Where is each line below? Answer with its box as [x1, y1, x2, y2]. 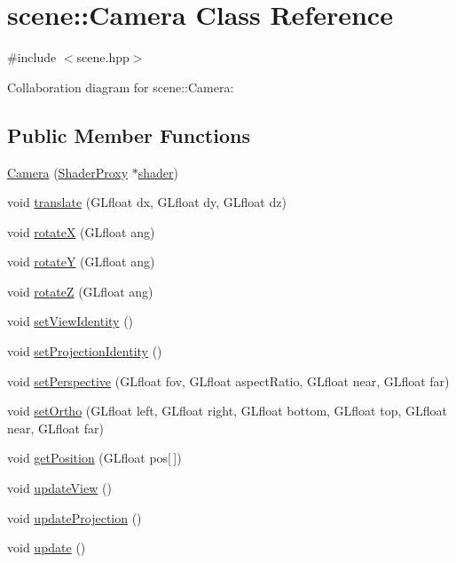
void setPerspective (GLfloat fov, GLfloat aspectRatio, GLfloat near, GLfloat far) [7, 371, 450, 390]
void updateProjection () [7, 508, 142, 527]
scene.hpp [76, 48, 130, 67]
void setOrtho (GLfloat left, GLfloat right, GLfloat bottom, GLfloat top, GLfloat [7, 401, 447, 420]
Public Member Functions [7, 121, 250, 148]
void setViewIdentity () [7, 312, 134, 330]
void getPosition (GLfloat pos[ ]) [7, 448, 182, 467]
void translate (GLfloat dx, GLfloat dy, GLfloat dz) [7, 193, 287, 211]
